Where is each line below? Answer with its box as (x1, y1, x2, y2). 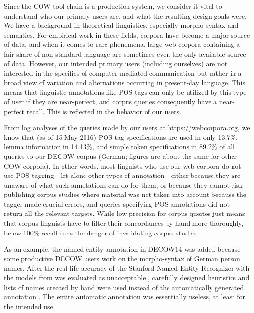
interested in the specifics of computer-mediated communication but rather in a (4, 68, 242, 78)
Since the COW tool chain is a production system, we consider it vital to (4, 1, 222, 11)
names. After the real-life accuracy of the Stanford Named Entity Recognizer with (4, 263, 250, 273)
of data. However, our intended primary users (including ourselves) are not (4, 58, 228, 68)
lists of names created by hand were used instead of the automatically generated (4, 282, 244, 292)
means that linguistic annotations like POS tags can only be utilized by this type (4, 87, 247, 97)
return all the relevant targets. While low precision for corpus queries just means (4, 208, 245, 218)
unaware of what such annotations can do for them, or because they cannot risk (4, 179, 243, 190)
